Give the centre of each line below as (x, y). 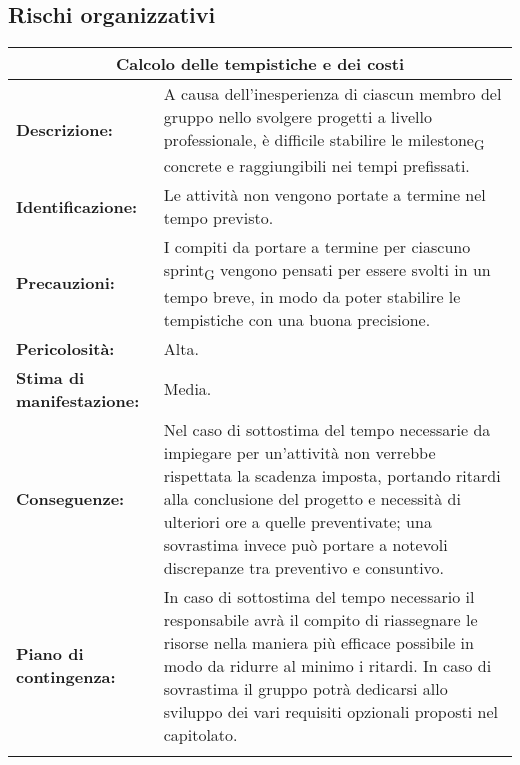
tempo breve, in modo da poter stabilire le (312, 296)
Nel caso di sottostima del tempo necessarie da (327, 429)
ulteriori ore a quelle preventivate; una (297, 521)
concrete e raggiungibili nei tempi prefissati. (316, 166)
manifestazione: (78, 400)
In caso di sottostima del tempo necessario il (319, 596)
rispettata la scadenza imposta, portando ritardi (332, 475)
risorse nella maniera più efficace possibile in (318, 642)
